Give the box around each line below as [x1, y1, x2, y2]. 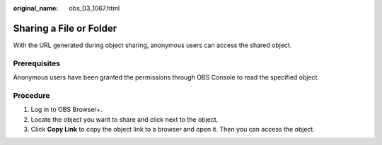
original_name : [13, 4, 59, 12]
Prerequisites [13, 58, 60, 68]
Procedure [13, 90, 50, 100]
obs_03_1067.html [69, 4, 120, 12]
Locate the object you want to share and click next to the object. [30, 115, 219, 123]
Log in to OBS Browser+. [30, 106, 103, 114]
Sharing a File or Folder [13, 22, 117, 34]
